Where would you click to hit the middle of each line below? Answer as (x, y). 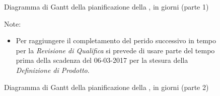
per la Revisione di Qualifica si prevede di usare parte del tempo (115, 50)
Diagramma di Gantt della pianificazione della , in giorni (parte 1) (106, 7)
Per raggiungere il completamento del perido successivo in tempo (116, 40)
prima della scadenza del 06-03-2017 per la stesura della (102, 60)
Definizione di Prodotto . (53, 70)
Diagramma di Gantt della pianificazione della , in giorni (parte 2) (106, 87)
